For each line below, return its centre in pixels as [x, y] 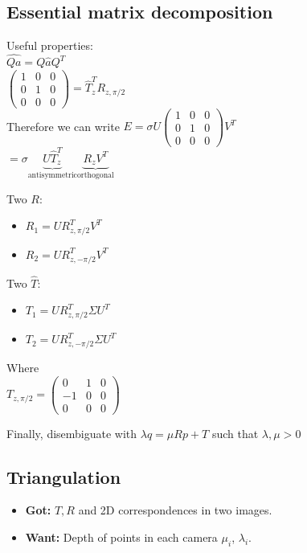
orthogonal [95, 175]
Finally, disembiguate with [72, 433]
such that [235, 433]
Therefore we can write [63, 126]
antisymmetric [52, 175]
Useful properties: [50, 45]
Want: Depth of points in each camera [121, 537]
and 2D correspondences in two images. [175, 510]
